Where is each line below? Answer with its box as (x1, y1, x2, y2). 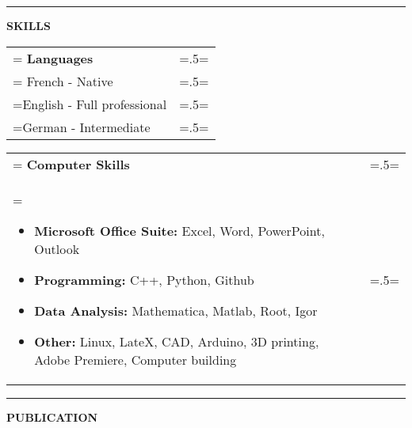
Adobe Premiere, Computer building (34, 350, 237, 369)
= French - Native (13, 71, 113, 90)
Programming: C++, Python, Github (34, 270, 254, 289)
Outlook (34, 239, 80, 258)
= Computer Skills (13, 154, 130, 173)
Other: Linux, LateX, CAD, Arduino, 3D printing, (34, 331, 319, 350)
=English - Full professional (13, 94, 167, 113)
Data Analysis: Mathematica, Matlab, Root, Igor (34, 301, 318, 320)
